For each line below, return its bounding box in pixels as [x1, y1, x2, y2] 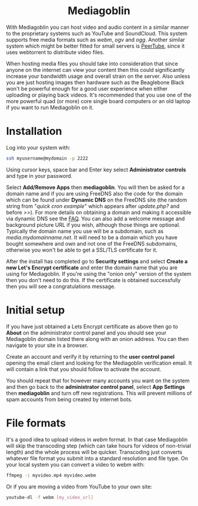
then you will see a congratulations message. [6, 283, 116, 290]
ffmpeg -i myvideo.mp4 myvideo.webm [6, 472, 96, 478]
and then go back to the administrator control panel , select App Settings [6, 383, 186, 390]
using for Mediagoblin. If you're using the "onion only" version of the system [6, 270, 192, 277]
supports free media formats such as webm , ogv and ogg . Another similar [6, 36, 186, 43]
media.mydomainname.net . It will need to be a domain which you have [6, 234, 178, 241]
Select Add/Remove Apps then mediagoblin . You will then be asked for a [6, 184, 185, 191]
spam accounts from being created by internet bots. [6, 396, 133, 403]
